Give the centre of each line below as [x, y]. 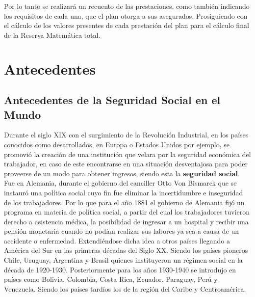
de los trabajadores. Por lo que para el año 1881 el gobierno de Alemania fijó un [124, 202]
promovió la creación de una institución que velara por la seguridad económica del [127, 154]
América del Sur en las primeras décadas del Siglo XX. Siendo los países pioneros [126, 250]
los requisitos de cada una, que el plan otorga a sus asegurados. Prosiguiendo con [126, 15]
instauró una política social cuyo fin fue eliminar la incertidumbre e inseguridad [124, 192]
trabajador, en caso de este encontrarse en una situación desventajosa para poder [126, 164]
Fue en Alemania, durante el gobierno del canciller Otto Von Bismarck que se [120, 183]
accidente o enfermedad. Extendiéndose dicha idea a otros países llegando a [117, 240]
